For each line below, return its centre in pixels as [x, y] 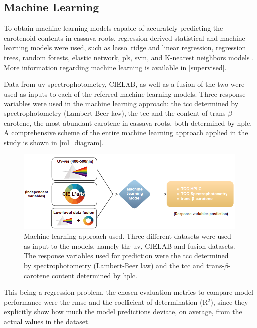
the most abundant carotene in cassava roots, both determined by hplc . [143, 123]
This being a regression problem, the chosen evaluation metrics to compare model [128, 292]
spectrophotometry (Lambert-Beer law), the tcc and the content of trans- [116, 113]
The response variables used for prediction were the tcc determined [126, 256]
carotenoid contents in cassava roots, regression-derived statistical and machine [125, 38]
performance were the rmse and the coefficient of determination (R [106, 301]
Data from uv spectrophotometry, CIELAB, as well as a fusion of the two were [124, 84]
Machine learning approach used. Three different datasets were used [128, 236]
